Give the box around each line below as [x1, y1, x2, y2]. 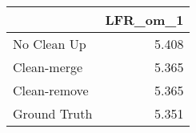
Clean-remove [13, 81, 89, 99]
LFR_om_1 [105, 10, 184, 29]
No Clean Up [13, 34, 86, 53]
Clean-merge [13, 58, 83, 76]
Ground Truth [13, 104, 93, 123]
